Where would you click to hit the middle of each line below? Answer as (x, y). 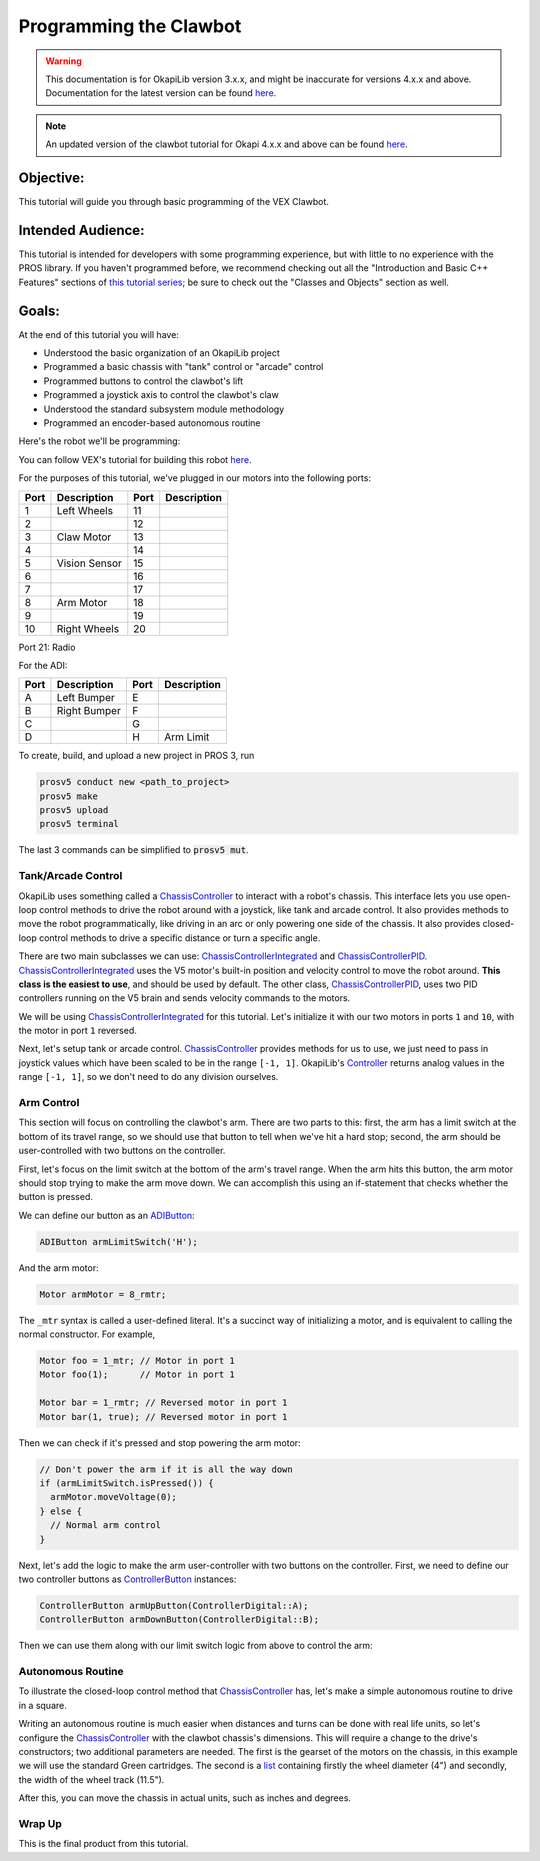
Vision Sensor (89, 563)
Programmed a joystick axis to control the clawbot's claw (161, 395)
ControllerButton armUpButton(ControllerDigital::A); (174, 1605)
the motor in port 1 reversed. (77, 1031)
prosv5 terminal (79, 824)
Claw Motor (84, 537)
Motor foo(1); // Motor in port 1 (137, 1374)
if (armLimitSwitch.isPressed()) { (126, 1483)
